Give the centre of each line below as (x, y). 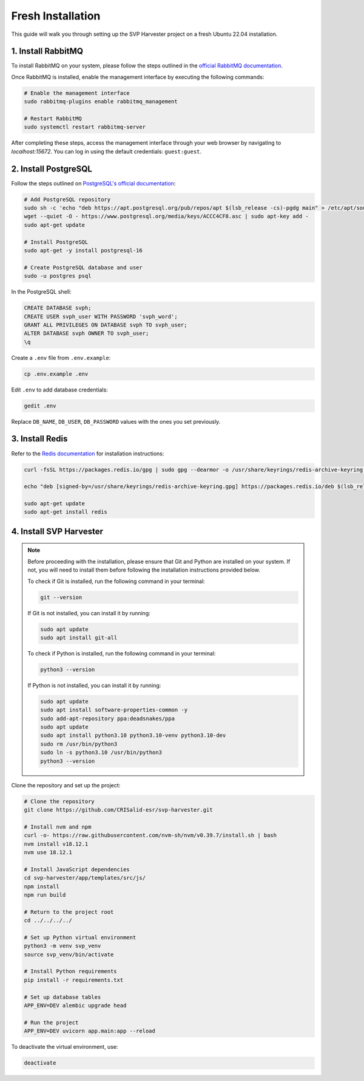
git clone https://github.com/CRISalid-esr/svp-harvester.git (118, 810)
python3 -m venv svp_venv (62, 946)
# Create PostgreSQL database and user (83, 267)
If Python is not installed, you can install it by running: (94, 685)
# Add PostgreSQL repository (67, 199)
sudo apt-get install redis (66, 512)
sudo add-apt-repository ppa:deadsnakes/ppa (108, 718)
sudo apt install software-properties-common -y (114, 710)
